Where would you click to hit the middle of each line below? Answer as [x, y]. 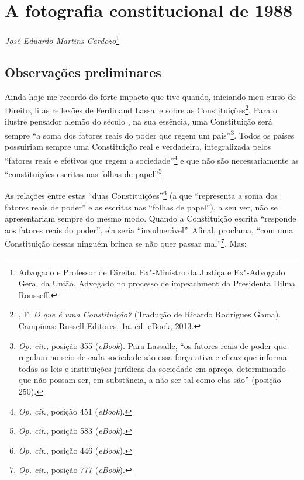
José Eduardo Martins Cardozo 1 [62, 39]
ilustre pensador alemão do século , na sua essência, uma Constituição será [139, 121]
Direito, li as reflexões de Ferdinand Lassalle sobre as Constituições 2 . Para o [141, 109]
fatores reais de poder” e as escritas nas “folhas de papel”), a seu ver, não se [141, 207]
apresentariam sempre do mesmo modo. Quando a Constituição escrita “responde [151, 218]
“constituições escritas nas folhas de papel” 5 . [84, 173]
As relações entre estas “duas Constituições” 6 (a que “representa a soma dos [141, 195]
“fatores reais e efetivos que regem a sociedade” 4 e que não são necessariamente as [152, 159]
